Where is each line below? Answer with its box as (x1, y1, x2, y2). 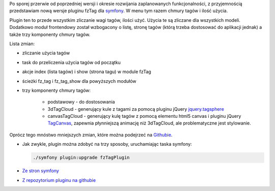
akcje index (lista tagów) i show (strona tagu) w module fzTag (22, 69, 151, 75)
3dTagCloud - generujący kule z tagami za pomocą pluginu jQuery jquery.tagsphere (47, 106, 224, 112)
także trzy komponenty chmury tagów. (9, 31, 91, 38)
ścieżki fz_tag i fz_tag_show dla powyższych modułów (22, 78, 137, 84)
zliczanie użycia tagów (22, 50, 70, 56)
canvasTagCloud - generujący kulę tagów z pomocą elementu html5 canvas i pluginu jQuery (47, 113, 241, 119)
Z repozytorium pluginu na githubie (22, 177, 96, 183)
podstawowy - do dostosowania (47, 99, 115, 105)
